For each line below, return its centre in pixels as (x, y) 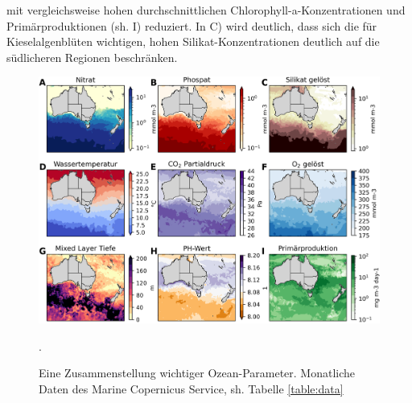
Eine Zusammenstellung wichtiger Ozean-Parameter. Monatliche (197, 373)
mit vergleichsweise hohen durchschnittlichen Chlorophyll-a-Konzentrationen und (206, 10)
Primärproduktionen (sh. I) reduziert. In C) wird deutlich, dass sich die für (192, 25)
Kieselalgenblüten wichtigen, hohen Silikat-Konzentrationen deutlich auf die (193, 41)
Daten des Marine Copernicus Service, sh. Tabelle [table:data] (191, 388)
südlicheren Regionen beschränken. (92, 57)
